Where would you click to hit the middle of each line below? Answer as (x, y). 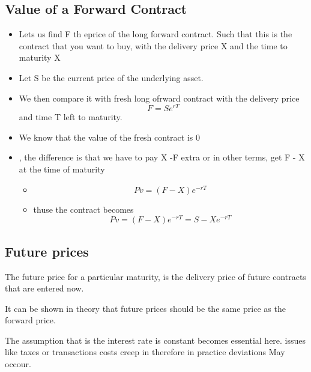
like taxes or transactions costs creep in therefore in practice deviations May (145, 352)
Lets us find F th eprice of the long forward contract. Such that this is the (155, 34)
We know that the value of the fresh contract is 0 (110, 137)
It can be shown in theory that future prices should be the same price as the (145, 308)
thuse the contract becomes (83, 209)
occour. (18, 364)
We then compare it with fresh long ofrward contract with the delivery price (159, 98)
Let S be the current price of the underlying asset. (111, 77)
